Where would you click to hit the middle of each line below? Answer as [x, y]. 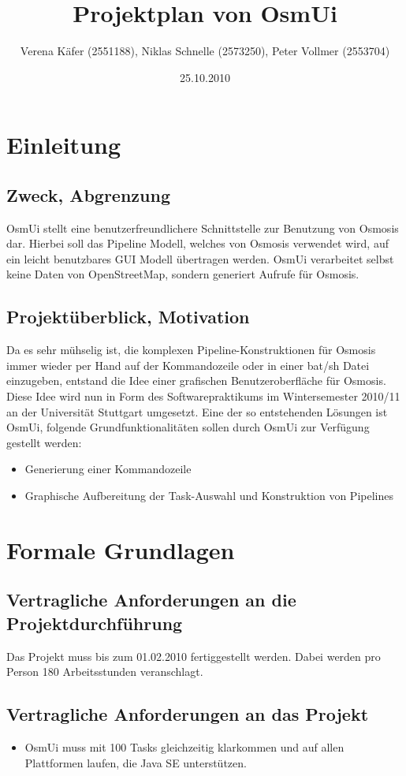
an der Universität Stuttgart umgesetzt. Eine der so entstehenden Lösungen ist [197, 411]
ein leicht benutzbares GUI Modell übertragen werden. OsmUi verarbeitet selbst [200, 258]
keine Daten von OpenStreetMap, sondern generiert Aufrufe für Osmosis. [183, 274]
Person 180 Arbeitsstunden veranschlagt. [105, 672]
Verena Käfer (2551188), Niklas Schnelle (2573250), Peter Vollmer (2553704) [205, 51]
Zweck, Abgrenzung [88, 194]
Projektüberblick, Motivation [128, 317]
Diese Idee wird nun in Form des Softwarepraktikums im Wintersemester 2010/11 [203, 396]
